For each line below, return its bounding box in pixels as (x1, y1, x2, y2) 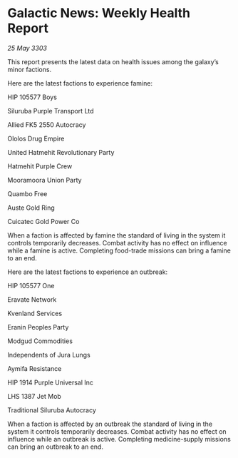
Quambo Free (7, 189, 48, 198)
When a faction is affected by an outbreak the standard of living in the (7, 419, 212, 428)
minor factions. (7, 65, 52, 73)
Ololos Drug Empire (7, 134, 65, 143)
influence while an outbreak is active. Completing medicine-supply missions (7, 434, 232, 443)
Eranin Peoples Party (7, 322, 69, 331)
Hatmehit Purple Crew (7, 162, 73, 171)
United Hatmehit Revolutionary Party (7, 148, 115, 156)
